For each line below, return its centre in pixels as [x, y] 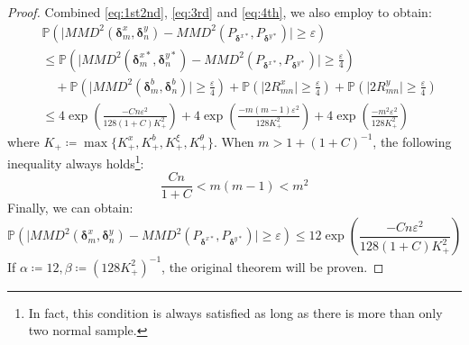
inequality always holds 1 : [76, 162]
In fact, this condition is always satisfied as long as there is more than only [235, 312]
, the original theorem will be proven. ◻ [273, 266]
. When [234, 141]
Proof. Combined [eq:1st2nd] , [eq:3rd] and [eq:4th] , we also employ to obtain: [220, 12]
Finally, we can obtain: [70, 208]
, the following [412, 141]
